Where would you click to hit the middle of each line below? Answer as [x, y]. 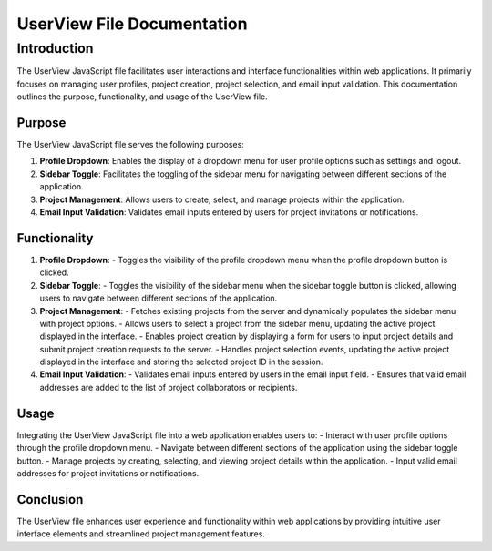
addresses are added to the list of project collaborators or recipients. [169, 387]
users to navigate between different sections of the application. [159, 298]
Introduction [55, 48]
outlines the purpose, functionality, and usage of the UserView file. [142, 97]
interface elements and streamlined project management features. [141, 534]
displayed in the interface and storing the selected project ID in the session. [181, 362]
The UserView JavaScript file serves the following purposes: [131, 145]
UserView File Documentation [132, 24]
